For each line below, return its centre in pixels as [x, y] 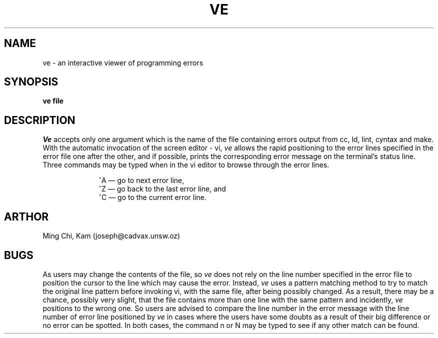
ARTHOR [26, 216]
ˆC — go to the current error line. [153, 197]
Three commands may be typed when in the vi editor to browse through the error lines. [186, 165]
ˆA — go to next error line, [141, 180]
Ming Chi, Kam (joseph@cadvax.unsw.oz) [111, 236]
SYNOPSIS [31, 82]
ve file [53, 101]
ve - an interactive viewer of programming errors [123, 62]
